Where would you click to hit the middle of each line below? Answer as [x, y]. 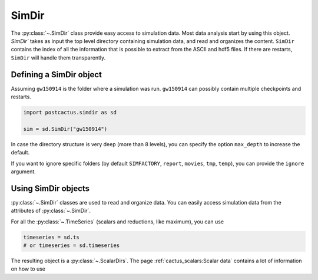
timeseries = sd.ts [51, 237]
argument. [24, 172]
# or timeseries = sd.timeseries [72, 246]
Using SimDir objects [50, 188]
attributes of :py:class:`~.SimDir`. [51, 211]
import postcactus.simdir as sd [70, 112]
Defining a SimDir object [57, 75]
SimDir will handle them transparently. [58, 57]
